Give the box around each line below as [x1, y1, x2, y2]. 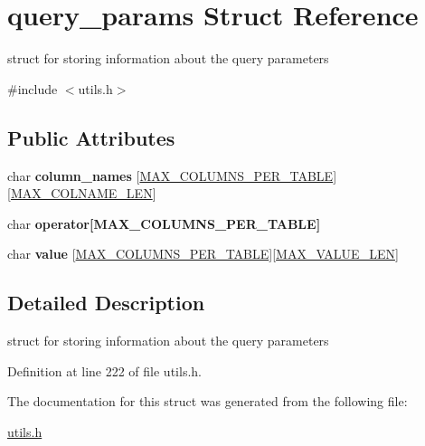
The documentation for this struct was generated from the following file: [7, 392, 408, 411]
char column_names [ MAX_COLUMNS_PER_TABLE [7, 166, 334, 185]
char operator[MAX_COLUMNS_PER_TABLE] [7, 214, 321, 232]
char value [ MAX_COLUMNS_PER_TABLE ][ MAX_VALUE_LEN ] [7, 244, 399, 263]
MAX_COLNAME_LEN [10, 184, 153, 203]
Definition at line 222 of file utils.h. [7, 361, 202, 380]
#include [7, 79, 58, 98]
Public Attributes [7, 123, 175, 151]
